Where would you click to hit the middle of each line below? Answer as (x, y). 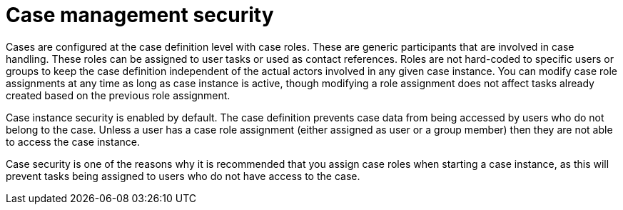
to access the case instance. (73, 141)
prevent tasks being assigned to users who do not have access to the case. (183, 176)
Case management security (140, 15)
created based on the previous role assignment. (118, 95)
